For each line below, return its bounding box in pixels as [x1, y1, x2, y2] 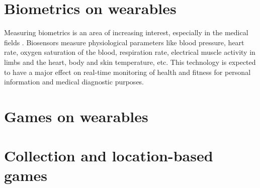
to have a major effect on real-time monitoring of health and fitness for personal [4, 66, 251, 77]
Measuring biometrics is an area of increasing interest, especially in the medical [4, 27, 248, 38]
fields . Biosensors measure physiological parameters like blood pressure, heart [4, 37, 244, 47]
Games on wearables [4, 106, 148, 126]
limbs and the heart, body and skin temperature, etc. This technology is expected [4, 56, 256, 67]
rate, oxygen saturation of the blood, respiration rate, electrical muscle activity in [4, 47, 255, 57]
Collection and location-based [4, 145, 213, 166]
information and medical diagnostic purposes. [4, 76, 144, 87]
